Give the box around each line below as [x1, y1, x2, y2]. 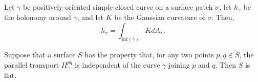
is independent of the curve [75, 59, 160, 70]
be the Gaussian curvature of [114, 12, 205, 23]
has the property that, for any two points [84, 49, 214, 59]
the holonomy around [4, 12, 71, 23]
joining [168, 59, 190, 70]
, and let [77, 12, 104, 23]
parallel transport [4, 59, 59, 70]
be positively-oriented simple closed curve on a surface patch [23, 2, 213, 12]
